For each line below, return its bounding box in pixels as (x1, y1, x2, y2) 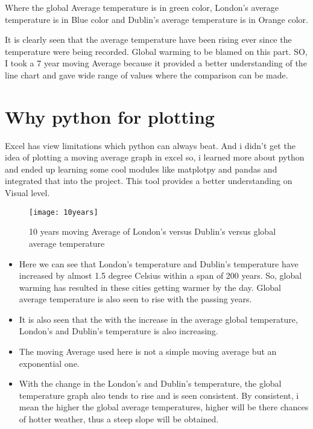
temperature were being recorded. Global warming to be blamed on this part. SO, (5, 45, 308, 57)
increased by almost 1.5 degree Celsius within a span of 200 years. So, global (19, 269, 302, 282)
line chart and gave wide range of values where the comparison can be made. (5, 68, 288, 81)
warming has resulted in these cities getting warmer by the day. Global (19, 281, 281, 293)
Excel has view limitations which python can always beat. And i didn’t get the (5, 139, 296, 151)
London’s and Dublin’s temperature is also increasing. (19, 325, 218, 337)
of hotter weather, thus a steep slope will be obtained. (19, 413, 219, 425)
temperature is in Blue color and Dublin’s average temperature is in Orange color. (5, 13, 308, 25)
